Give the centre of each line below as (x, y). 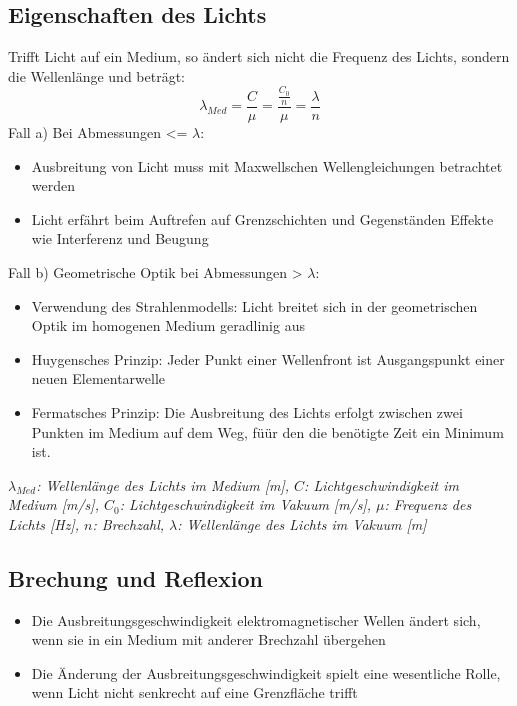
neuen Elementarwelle (98, 378)
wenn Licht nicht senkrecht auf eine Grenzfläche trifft (194, 692)
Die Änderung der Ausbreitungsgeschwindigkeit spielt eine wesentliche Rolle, (266, 672)
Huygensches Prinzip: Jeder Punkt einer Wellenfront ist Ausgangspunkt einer (268, 358)
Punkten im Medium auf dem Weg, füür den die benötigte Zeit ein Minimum (267, 431)
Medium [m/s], (53, 504)
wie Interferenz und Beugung (120, 238)
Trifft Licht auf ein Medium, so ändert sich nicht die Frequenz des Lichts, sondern (259, 56)
